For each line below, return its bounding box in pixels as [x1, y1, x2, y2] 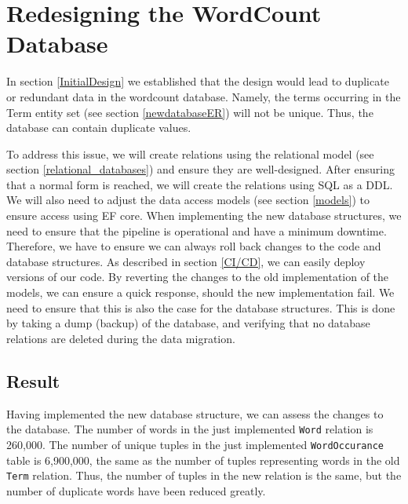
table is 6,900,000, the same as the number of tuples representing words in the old [6, 451, 400, 468]
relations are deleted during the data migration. [6, 330, 235, 346]
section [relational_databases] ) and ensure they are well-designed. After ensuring [6, 161, 395, 177]
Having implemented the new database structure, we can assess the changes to [6, 405, 384, 422]
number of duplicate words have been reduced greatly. [6, 482, 266, 499]
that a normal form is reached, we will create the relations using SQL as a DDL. [6, 176, 393, 192]
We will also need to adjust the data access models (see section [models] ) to [6, 192, 370, 208]
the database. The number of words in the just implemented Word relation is [6, 421, 373, 437]
